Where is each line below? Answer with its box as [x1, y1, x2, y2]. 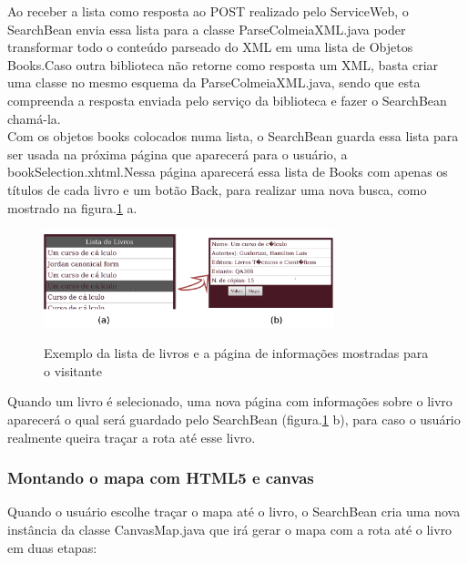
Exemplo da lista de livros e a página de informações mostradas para [44, 343, 429, 363]
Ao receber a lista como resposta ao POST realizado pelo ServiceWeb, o [7, 2, 409, 20]
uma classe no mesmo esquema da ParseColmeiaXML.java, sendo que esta [7, 73, 421, 92]
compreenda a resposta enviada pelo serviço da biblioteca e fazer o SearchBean [7, 90, 447, 109]
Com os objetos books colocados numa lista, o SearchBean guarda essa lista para [7, 127, 459, 146]
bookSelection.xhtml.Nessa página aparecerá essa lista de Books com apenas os [7, 162, 448, 181]
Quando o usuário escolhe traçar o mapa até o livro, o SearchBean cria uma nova [7, 502, 461, 521]
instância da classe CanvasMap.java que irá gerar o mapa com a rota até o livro [7, 520, 453, 539]
